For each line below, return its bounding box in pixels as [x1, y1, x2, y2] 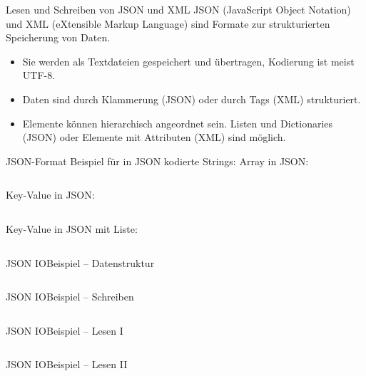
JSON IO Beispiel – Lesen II [6, 357, 128, 372]
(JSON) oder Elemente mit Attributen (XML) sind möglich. [22, 130, 286, 145]
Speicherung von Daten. [6, 30, 111, 45]
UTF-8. [22, 68, 56, 83]
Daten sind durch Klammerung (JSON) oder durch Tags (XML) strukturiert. [22, 91, 361, 106]
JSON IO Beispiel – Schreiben [6, 289, 134, 304]
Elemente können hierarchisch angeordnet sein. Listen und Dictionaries [22, 115, 333, 130]
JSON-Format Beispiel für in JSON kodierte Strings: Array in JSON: [6, 153, 309, 168]
